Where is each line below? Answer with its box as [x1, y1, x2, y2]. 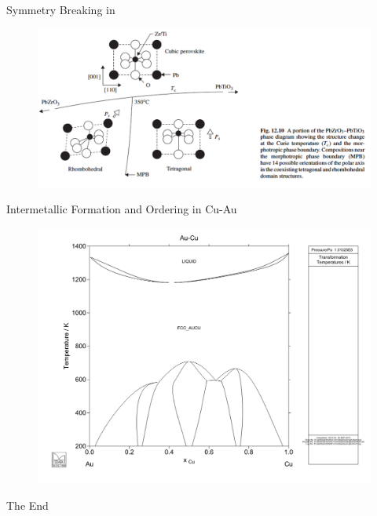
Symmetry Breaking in [6, 2, 115, 17]
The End [6, 497, 49, 514]
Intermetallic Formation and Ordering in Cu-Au [6, 201, 237, 217]
